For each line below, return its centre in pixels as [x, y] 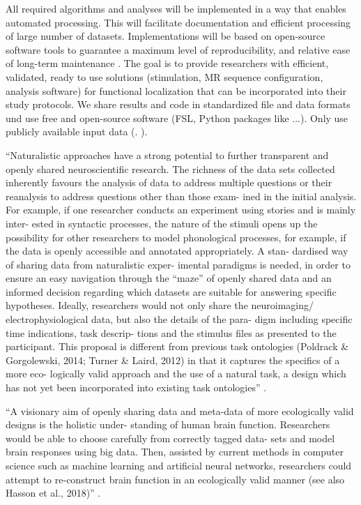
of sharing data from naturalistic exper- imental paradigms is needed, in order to [178, 264]
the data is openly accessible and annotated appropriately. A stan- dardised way [177, 251]
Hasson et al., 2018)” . [53, 493]
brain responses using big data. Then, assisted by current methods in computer [175, 452]
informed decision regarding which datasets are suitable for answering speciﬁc [171, 291]
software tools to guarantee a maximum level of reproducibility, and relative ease [178, 49]
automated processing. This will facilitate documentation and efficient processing [178, 22]
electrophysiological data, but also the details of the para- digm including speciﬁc [179, 319]
